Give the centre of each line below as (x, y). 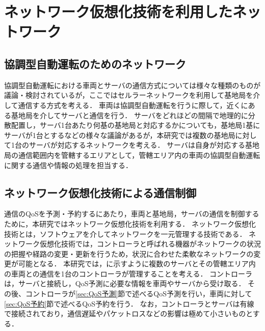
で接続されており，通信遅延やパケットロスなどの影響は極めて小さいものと (128, 313)
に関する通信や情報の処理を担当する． (68, 165)
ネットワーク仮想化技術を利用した (118, 11)
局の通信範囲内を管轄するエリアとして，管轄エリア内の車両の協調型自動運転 (132, 155)
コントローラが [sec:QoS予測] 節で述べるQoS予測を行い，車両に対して (139, 294)
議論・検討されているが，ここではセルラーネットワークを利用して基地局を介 (132, 95)
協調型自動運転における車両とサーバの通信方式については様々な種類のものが (132, 85)
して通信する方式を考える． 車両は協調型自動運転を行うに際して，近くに (126, 105)
